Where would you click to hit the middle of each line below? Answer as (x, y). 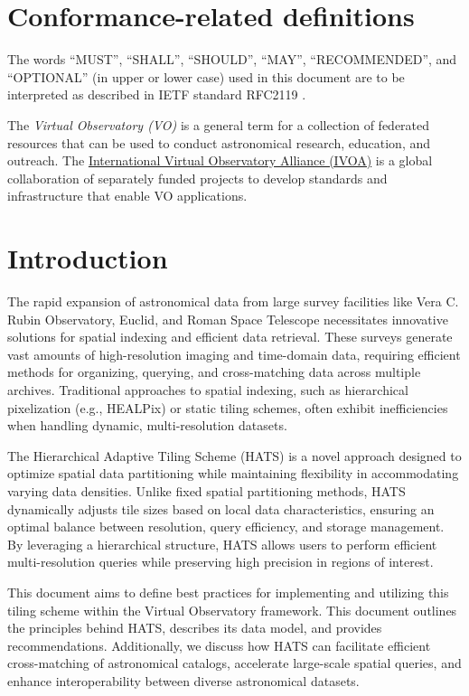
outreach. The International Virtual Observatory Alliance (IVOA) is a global (220, 160)
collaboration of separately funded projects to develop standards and (197, 178)
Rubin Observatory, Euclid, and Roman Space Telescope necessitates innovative (228, 319)
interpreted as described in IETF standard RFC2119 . (157, 94)
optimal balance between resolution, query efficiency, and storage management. (226, 527)
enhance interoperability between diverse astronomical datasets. (183, 680)
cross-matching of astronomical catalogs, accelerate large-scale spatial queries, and (234, 663)
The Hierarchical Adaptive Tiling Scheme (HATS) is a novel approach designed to (234, 455)
